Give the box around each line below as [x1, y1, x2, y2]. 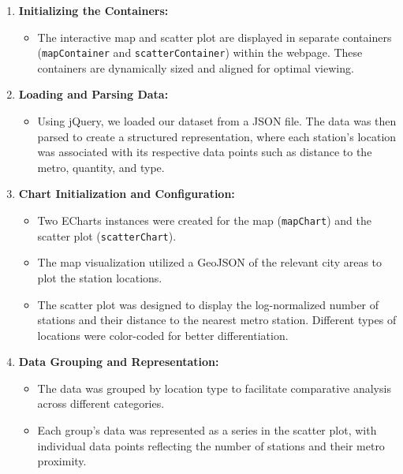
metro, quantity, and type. [37, 159, 165, 175]
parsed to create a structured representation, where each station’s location [37, 128, 397, 144]
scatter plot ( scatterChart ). [37, 227, 177, 244]
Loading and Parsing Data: [18, 86, 169, 103]
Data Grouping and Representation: [18, 353, 219, 370]
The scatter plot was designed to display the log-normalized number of [37, 296, 379, 312]
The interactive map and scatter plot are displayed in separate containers [37, 28, 392, 45]
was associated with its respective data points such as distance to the [37, 144, 372, 160]
